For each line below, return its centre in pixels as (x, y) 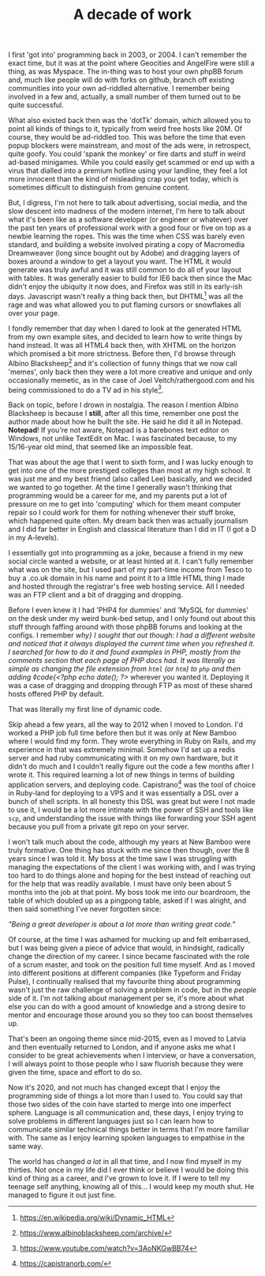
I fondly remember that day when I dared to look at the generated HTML (125, 328)
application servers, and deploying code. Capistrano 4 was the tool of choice (132, 784)
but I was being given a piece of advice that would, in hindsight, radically (127, 948)
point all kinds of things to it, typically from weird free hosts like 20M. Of (125, 129)
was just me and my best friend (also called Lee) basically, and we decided (130, 479)
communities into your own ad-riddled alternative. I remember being (119, 88)
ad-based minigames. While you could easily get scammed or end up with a (131, 163)
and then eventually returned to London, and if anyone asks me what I (122, 1046)
